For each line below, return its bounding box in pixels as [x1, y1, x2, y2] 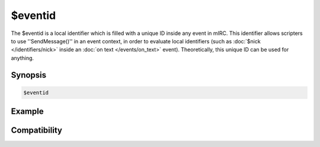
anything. [11, 54, 34, 62]
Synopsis [11, 70, 47, 80]
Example [11, 107, 44, 117]
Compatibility [11, 125, 62, 136]
